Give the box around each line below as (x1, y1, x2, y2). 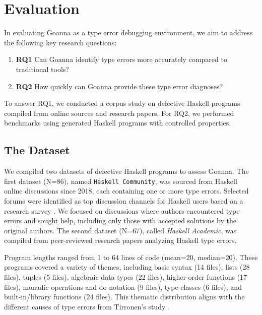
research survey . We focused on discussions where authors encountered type (4, 205, 240, 216)
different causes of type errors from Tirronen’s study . (4, 301, 170, 311)
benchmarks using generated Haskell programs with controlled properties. (4, 117, 231, 128)
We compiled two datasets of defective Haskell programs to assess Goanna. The (4, 166, 249, 176)
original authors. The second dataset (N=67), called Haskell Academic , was (4, 225, 237, 235)
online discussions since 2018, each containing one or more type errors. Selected (4, 185, 249, 196)
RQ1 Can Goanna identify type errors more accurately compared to (16, 54, 227, 65)
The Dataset (4, 142, 70, 158)
